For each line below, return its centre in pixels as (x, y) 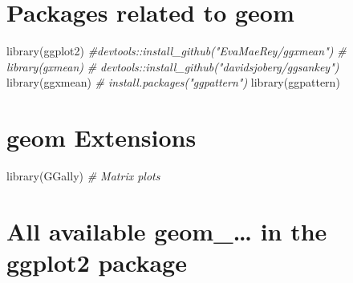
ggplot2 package (97, 262)
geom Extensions (101, 137)
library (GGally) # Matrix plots (83, 176)
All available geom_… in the (167, 230)
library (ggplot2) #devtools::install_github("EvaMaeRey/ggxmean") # (176, 51)
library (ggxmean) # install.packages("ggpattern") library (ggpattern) (173, 82)
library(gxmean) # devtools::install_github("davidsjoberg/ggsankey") (173, 66)
